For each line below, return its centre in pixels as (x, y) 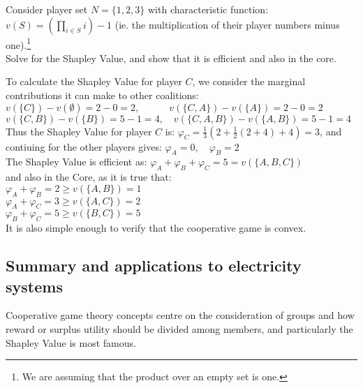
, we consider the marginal (249, 81)
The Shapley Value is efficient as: (76, 162)
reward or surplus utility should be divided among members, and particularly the (179, 328)
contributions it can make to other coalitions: (102, 95)
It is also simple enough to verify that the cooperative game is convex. (156, 228)
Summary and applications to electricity (154, 266)
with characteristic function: (208, 9)
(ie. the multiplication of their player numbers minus (227, 24)
